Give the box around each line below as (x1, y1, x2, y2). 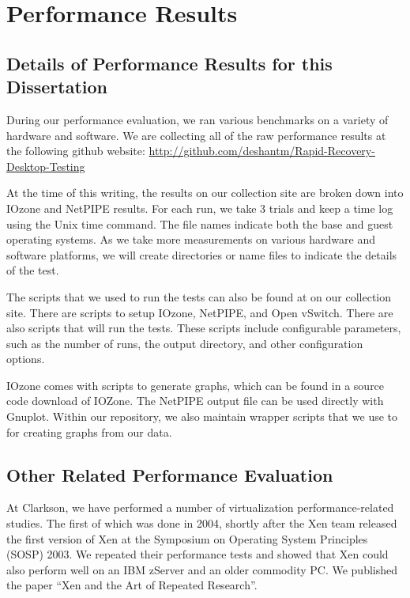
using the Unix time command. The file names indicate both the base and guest (6, 215, 393, 232)
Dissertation (6, 74, 108, 99)
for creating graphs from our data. (6, 423, 172, 440)
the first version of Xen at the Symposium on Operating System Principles (6, 530, 368, 547)
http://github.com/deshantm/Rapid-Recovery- (149, 142, 375, 159)
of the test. (6, 262, 59, 278)
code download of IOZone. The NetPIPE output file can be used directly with (6, 392, 384, 409)
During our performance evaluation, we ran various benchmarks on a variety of (6, 111, 389, 127)
